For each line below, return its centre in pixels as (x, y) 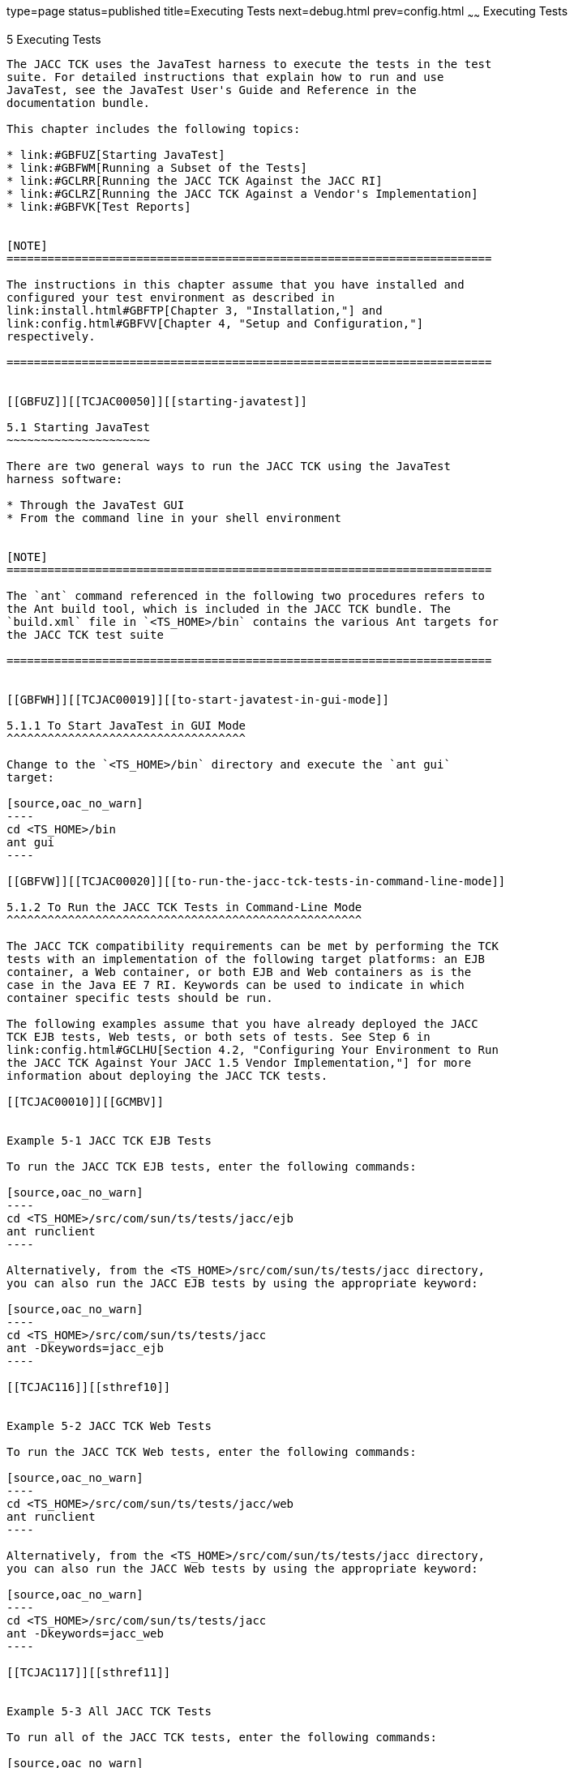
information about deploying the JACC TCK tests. (167, 1075)
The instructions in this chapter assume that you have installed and (236, 284)
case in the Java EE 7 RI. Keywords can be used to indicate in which (236, 985)
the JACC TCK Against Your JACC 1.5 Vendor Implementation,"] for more (239, 1062)
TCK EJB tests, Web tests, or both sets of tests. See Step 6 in (218, 1036)
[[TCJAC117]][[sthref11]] (89, 1672)
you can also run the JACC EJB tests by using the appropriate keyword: (242, 1283)
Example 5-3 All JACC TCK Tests (109, 1711)
